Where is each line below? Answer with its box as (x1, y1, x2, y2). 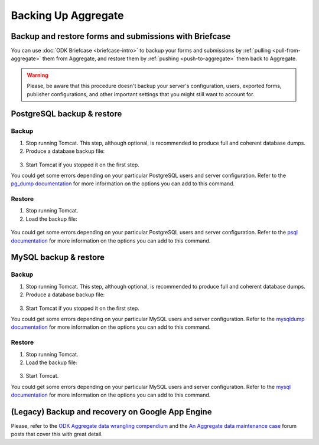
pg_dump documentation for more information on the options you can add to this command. (11, 180, 235, 187)
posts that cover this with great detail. (11, 431, 103, 438)
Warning (27, 71, 48, 78)
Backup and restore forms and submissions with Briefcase (11, 31, 231, 41)
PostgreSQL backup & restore (11, 109, 122, 119)
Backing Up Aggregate (11, 9, 124, 22)
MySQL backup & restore (11, 253, 105, 263)
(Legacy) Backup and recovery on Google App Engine (11, 407, 212, 417)
